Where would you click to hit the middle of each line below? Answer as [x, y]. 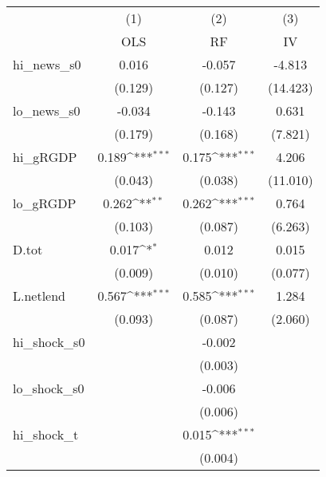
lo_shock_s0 [49, 388]
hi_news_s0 [47, 64]
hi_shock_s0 [49, 342]
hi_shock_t [46, 434]
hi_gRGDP [45, 157]
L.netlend [39, 296]
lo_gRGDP [45, 203]
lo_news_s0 [47, 110]
